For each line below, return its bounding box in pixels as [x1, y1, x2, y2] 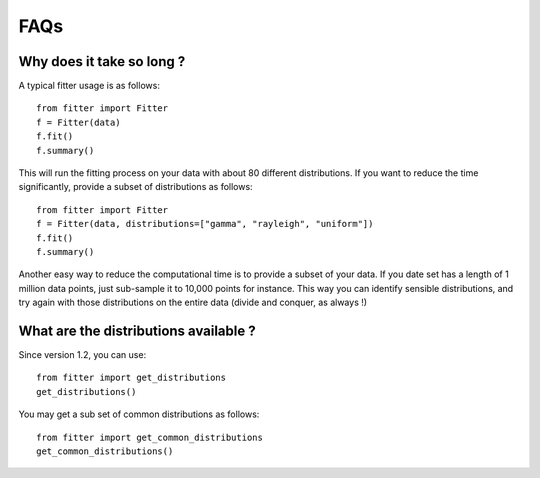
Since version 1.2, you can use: [18, 349, 147, 361]
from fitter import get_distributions [36, 372, 227, 384]
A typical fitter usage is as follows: [18, 80, 160, 92]
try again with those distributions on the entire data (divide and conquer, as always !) [18, 296, 368, 309]
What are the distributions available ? [18, 322, 256, 339]
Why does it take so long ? [18, 53, 186, 70]
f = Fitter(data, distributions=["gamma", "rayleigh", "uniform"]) [36, 218, 374, 230]
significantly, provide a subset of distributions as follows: [18, 181, 254, 193]
